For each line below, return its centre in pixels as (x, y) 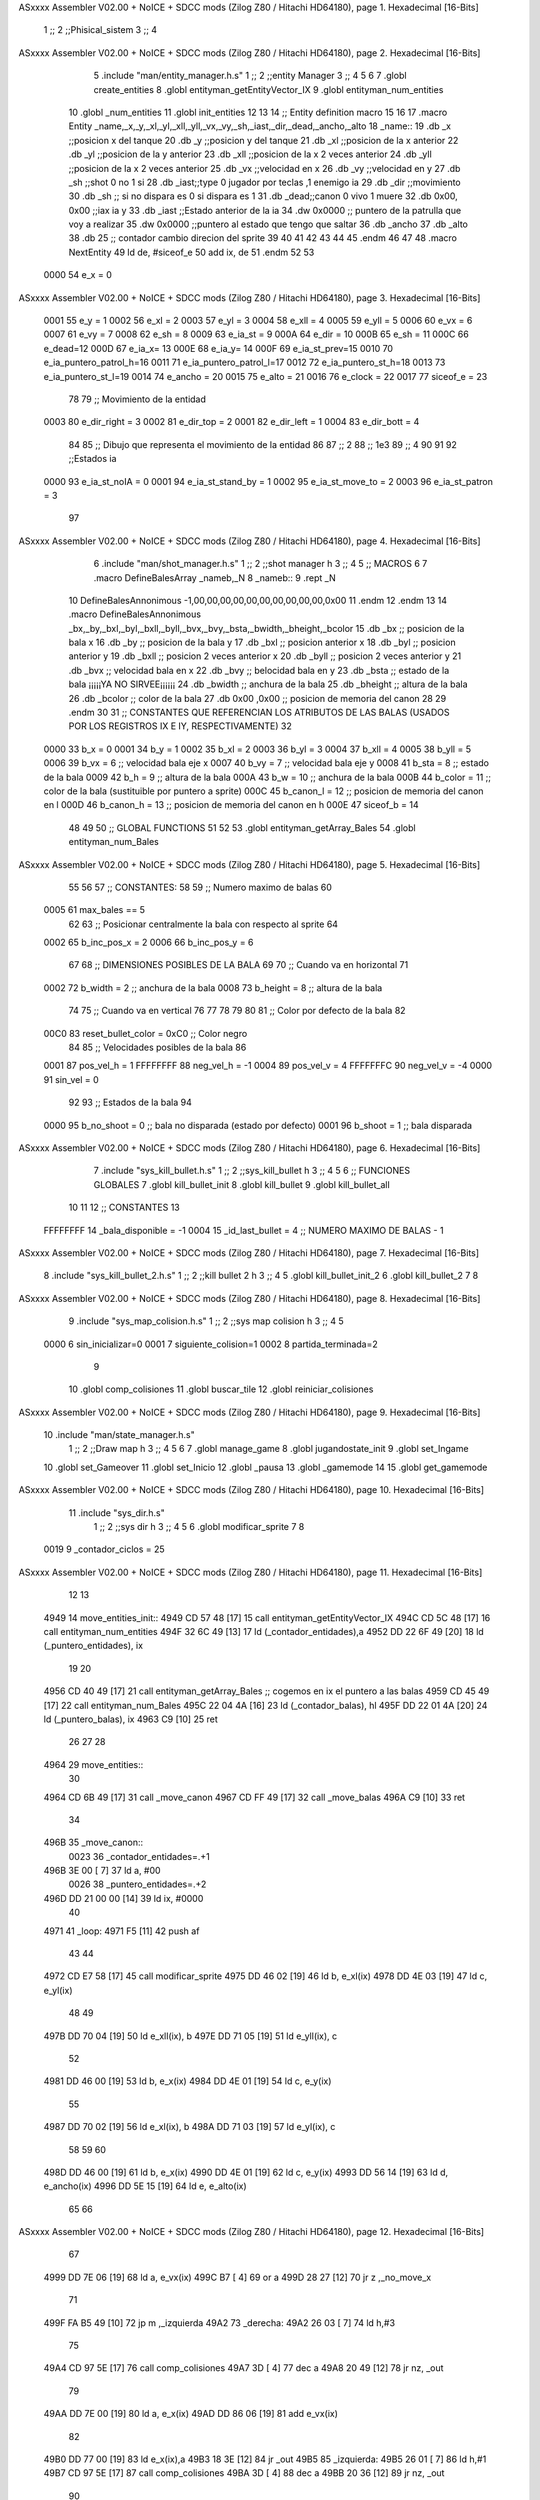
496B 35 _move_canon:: (93, 1842)
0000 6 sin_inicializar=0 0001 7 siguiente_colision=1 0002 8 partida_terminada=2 (211, 1344)
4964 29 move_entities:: (93, 1764)
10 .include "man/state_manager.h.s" (119, 1435)
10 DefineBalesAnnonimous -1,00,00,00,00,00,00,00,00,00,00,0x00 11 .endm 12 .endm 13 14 (257, 600)
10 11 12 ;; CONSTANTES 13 (124, 1207)
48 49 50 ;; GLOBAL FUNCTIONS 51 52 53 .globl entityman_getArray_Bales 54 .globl (242, 827)
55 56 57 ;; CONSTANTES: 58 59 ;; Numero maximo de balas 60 (200, 887)
